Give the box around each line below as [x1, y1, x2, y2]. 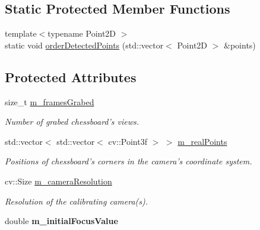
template [5, 27, 37, 40]
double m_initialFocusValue [5, 215, 118, 227]
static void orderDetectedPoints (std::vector [5, 38, 164, 51]
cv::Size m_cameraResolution [5, 174, 112, 187]
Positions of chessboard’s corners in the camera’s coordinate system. [5, 155, 252, 167]
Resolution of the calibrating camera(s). [5, 195, 148, 207]
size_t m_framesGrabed [5, 95, 94, 108]
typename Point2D [47, 27, 116, 40]
